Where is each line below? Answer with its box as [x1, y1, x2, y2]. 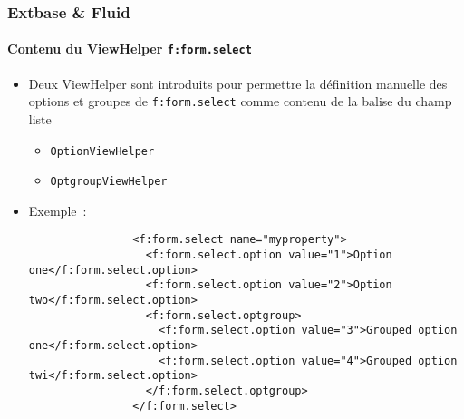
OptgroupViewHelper [50, 175, 168, 189]
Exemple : [28, 200, 87, 219]
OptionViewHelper [50, 144, 155, 158]
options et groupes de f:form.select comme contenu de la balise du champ [28, 92, 452, 111]
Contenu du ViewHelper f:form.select [7, 39, 252, 58]
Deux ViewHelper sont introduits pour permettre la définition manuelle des [28, 73, 448, 93]
